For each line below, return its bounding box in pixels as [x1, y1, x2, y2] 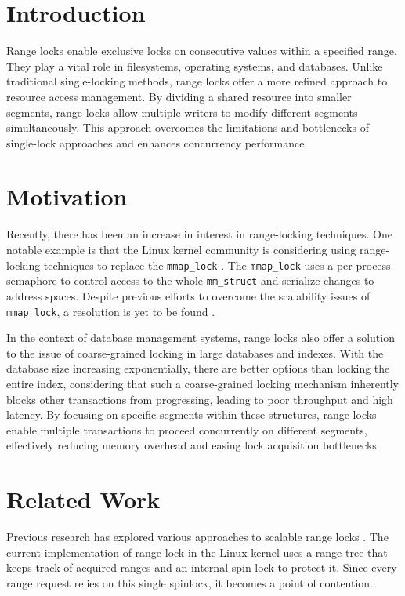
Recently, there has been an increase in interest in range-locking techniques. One [6, 226, 392, 242]
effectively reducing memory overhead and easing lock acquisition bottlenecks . [6, 437, 380, 453]
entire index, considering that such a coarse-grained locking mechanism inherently [6, 375, 400, 391]
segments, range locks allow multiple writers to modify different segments [6, 104, 358, 120]
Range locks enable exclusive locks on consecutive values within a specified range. [6, 42, 397, 59]
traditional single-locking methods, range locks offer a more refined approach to [6, 73, 388, 89]
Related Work [6, 483, 161, 515]
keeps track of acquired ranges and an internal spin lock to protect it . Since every [6, 559, 397, 576]
